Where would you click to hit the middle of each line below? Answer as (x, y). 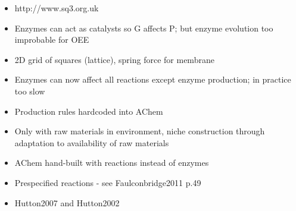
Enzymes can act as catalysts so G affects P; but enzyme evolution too (144, 28)
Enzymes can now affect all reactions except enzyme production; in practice (153, 79)
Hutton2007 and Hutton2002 (67, 202)
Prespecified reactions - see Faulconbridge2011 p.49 (108, 182)
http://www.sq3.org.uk (57, 8)
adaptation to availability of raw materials (92, 142)
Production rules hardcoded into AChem (89, 111)
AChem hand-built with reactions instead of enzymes (112, 163)
